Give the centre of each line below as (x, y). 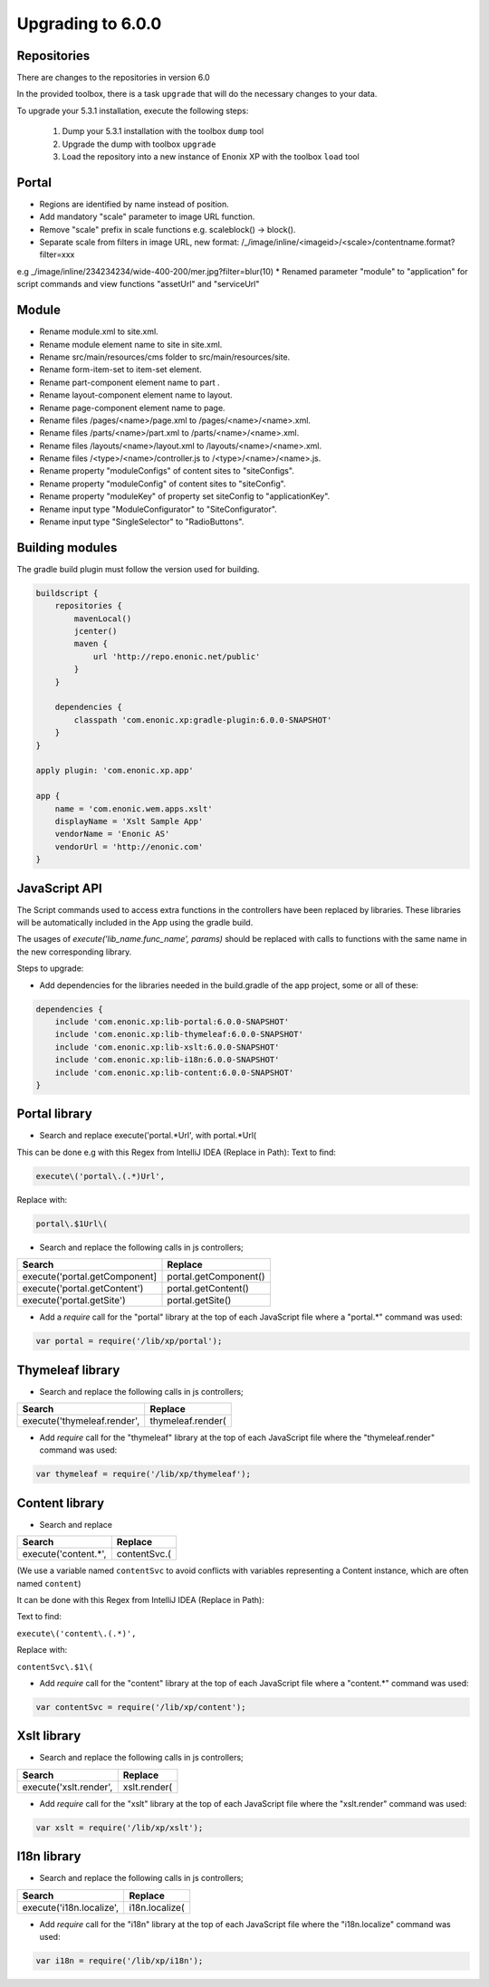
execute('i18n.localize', (71, 1907)
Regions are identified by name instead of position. (134, 204)
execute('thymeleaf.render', (81, 1421)
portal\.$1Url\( (72, 1224)
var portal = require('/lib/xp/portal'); (129, 1341)
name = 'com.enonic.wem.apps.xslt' (134, 809)
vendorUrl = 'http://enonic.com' (129, 846)
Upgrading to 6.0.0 (89, 24)
